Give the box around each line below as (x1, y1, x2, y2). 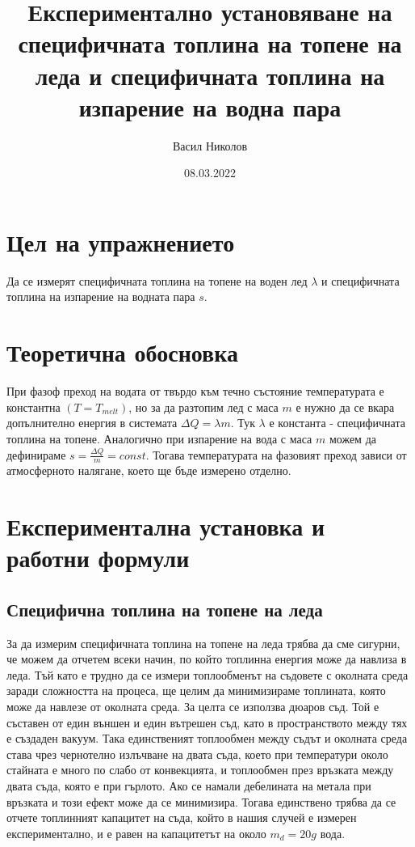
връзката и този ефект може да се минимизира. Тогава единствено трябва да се (6, 793, 396, 810)
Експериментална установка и (6, 510, 325, 543)
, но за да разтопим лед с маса (128, 398, 279, 415)
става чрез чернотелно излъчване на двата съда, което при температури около (6, 745, 388, 762)
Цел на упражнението (6, 225, 235, 258)
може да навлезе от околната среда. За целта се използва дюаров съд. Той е (6, 698, 379, 715)
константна (6, 398, 61, 415)
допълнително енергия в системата (6, 414, 178, 431)
